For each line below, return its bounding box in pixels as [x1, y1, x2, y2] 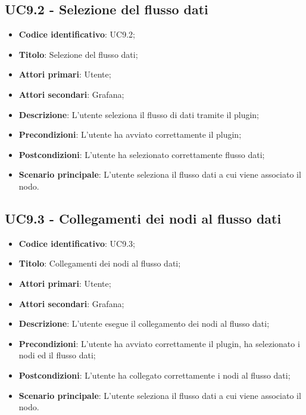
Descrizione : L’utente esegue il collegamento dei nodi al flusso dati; [18, 317, 270, 330]
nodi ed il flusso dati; [18, 349, 96, 361]
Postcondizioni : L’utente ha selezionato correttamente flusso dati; [18, 148, 265, 160]
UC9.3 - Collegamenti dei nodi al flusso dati [5, 209, 282, 227]
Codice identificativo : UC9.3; [18, 237, 135, 249]
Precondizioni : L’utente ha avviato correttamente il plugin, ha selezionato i [18, 337, 300, 349]
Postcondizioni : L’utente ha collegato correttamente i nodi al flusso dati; [18, 368, 291, 381]
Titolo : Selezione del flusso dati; [18, 48, 138, 60]
